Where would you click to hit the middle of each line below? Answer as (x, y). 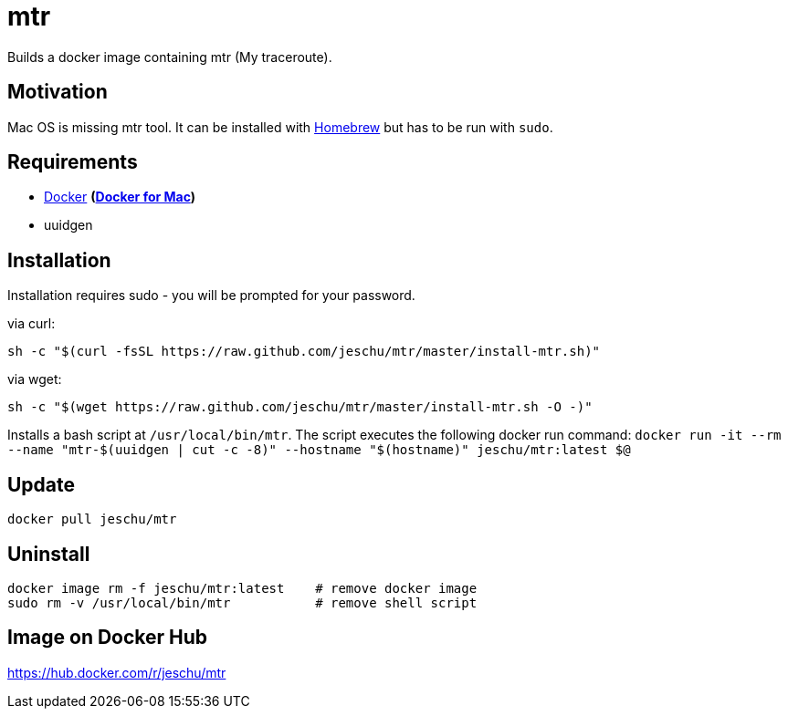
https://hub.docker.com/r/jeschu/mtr (117, 672)
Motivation (58, 92)
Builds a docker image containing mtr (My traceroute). (170, 57)
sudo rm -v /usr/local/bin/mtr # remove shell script (242, 602)
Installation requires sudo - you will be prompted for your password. (211, 296)
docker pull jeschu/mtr (92, 519)
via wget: (35, 379)
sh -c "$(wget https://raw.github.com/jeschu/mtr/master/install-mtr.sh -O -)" (300, 407)
